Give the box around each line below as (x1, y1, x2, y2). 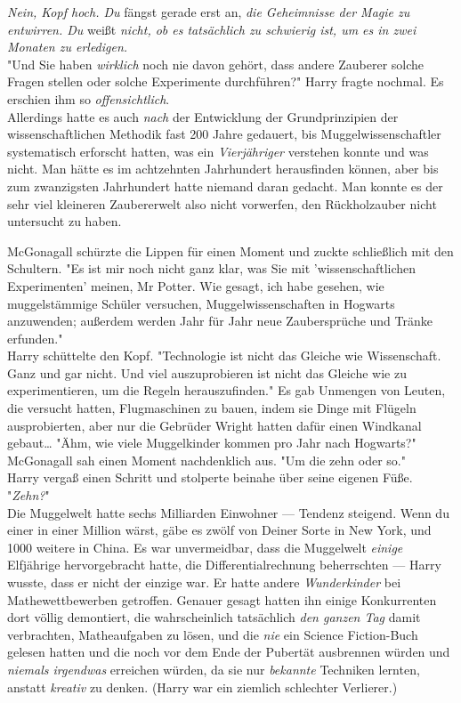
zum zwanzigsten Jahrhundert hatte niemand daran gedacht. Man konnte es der (7, 176, 443, 195)
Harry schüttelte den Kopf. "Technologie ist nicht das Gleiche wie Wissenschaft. (7, 346, 441, 365)
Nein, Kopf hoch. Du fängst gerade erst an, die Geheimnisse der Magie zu (7, 3, 410, 20)
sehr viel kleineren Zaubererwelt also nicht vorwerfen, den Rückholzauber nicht (7, 194, 437, 213)
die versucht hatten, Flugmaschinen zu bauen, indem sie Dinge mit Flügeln (7, 399, 417, 417)
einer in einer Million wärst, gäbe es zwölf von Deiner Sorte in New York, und (7, 521, 432, 539)
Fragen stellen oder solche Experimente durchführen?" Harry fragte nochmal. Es (7, 72, 444, 91)
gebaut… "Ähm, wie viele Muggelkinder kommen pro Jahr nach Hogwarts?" (7, 433, 417, 452)
